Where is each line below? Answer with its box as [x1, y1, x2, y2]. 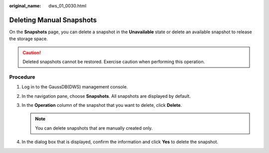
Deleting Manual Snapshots [9, 15, 97, 24]
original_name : [9, 3, 41, 8]
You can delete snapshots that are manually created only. [35, 125, 153, 131]
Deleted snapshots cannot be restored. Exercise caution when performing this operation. [22, 59, 205, 65]
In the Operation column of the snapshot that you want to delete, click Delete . [21, 102, 182, 108]
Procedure [9, 74, 35, 80]
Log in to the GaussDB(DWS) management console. [21, 84, 128, 90]
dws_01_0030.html [48, 3, 87, 8]
